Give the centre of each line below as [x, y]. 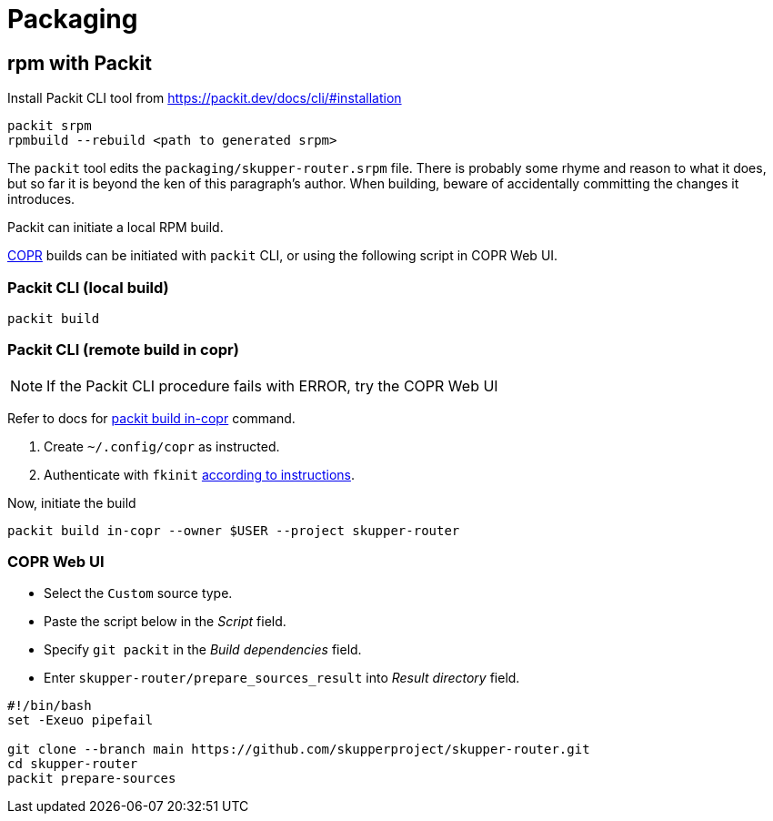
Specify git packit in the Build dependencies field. [203, 650]
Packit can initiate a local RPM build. [115, 228]
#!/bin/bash [50, 706]
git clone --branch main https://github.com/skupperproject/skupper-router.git [299, 750]
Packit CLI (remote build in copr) [123, 350]
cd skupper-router [73, 764]
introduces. [41, 199]
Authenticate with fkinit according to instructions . [199, 474]
